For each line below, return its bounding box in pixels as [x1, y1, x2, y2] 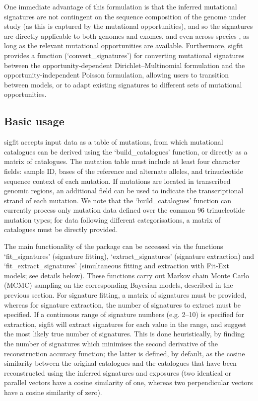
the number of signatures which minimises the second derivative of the [4, 338, 218, 349]
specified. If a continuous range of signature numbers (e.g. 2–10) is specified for [4, 309, 245, 320]
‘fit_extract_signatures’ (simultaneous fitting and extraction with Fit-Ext [4, 260, 229, 271]
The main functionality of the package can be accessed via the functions [4, 241, 223, 251]
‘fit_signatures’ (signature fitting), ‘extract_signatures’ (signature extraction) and [4, 250, 254, 261]
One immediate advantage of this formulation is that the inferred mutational [4, 1, 237, 11]
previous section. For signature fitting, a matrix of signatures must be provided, [4, 290, 247, 300]
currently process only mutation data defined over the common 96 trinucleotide [4, 205, 245, 215]
